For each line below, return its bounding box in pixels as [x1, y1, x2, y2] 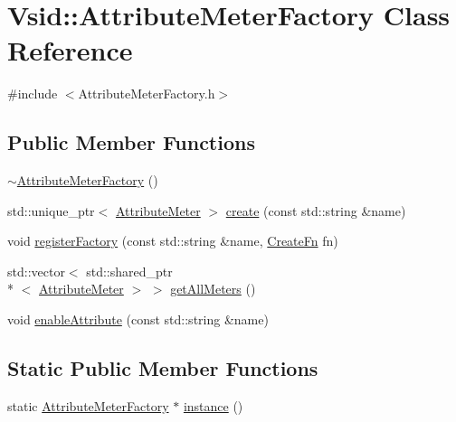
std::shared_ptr [86, 261, 173, 280]
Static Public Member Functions [7, 354, 318, 382]
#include [7, 84, 58, 103]
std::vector [7, 261, 65, 280]
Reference [7, 32, 133, 69]
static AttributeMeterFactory [7, 396, 169, 415]
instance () [183, 396, 243, 415]
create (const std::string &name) [225, 201, 406, 220]
